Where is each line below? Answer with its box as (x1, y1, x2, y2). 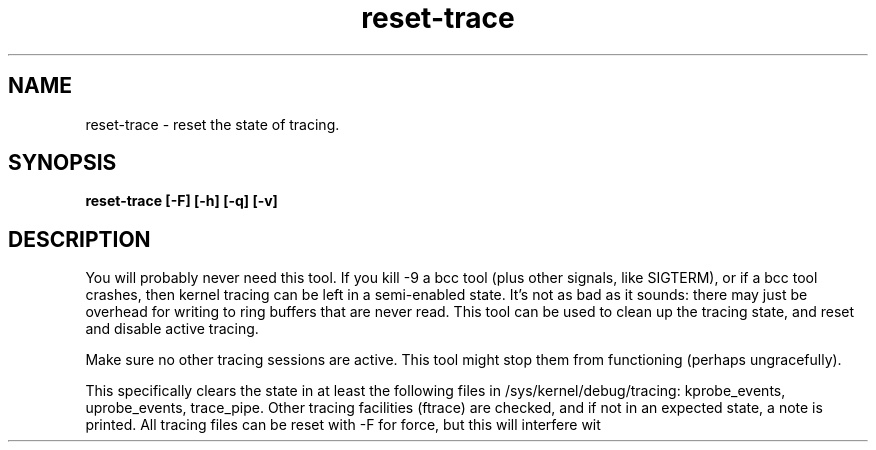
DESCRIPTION (8, 226, 151, 252)
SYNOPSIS (8, 150, 117, 176)
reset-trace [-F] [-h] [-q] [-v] (85, 192, 278, 210)
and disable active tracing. (85, 320, 259, 338)
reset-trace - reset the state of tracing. (85, 115, 340, 133)
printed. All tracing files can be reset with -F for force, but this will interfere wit (85, 416, 601, 434)
